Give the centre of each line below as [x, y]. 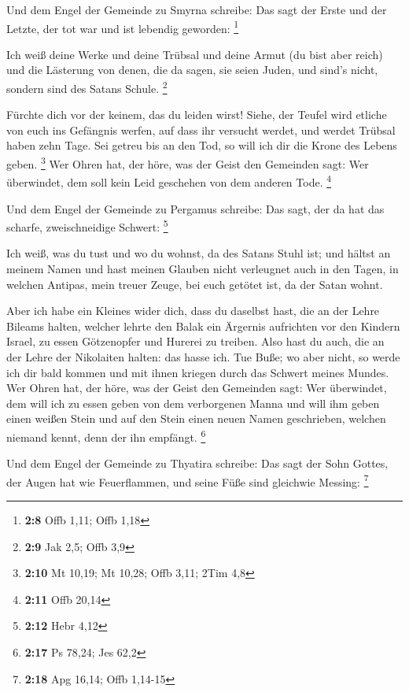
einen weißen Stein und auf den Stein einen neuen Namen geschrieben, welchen [196, 418]
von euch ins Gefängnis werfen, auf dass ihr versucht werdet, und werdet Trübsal [201, 130]
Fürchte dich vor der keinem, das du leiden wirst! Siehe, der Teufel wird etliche [197, 115]
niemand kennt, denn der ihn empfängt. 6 [106, 435]
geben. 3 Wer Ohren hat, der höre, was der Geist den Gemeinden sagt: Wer [188, 163]
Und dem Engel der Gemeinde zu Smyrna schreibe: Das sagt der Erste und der [197, 9]
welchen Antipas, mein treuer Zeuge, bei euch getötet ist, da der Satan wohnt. [195, 284]
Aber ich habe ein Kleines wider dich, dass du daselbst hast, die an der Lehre [193, 311]
